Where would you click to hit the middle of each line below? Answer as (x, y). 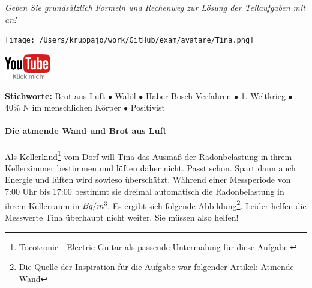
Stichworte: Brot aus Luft (55, 95)
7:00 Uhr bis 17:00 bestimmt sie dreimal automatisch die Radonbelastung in (145, 191)
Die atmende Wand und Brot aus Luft (86, 131)
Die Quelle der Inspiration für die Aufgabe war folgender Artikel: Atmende (156, 267)
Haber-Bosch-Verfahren (188, 95)
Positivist (148, 107)
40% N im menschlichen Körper (63, 107)
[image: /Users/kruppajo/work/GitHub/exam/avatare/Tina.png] (130, 41)
